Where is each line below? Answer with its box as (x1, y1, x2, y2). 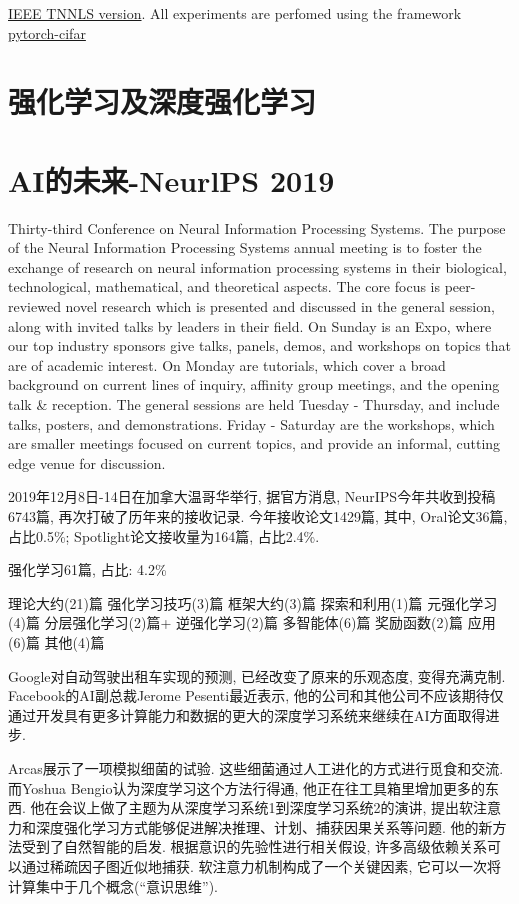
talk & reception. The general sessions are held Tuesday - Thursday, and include (8, 394, 500, 415)
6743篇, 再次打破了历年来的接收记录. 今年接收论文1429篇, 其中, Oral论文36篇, (8, 506, 508, 526)
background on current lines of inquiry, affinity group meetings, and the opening (8, 374, 500, 395)
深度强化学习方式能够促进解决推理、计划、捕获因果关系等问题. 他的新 (35, 816, 493, 837)
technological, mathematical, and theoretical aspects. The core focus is (8, 276, 441, 297)
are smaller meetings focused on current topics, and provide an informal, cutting (8, 433, 501, 454)
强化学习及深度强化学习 (8, 81, 317, 122)
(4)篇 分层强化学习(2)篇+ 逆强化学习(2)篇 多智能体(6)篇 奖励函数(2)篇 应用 (8, 612, 496, 633)
